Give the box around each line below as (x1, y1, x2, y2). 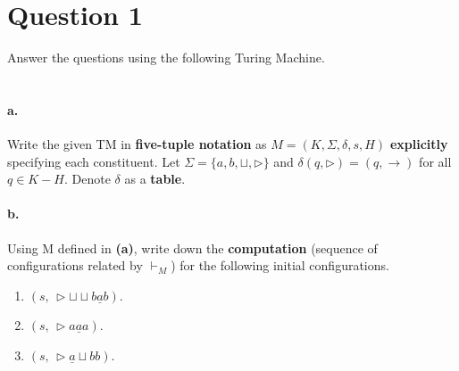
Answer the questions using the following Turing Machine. (7, 48, 325, 67)
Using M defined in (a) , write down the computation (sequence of (7, 238, 378, 257)
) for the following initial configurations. (171, 256, 389, 275)
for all (419, 152, 452, 170)
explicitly (389, 135, 448, 153)
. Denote (64, 169, 111, 188)
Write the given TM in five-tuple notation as (7, 135, 267, 153)
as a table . (124, 169, 186, 188)
